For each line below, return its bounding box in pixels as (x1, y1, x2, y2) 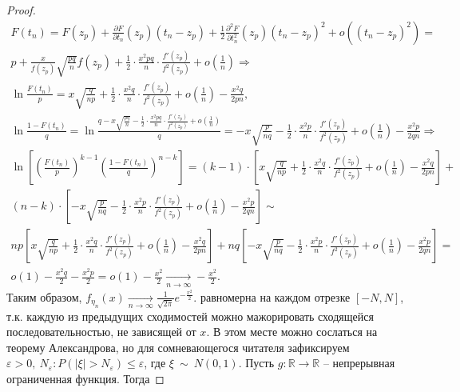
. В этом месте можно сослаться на (206, 323, 378, 340)
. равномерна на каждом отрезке (193, 288, 351, 305)
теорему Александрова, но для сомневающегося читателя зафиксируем (6, 338, 350, 355)
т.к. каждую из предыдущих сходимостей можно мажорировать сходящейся (6, 307, 374, 324)
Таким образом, (6, 288, 82, 305)
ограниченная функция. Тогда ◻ (6, 370, 165, 387)
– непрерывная (323, 354, 395, 371)
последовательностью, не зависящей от (6, 323, 196, 340)
